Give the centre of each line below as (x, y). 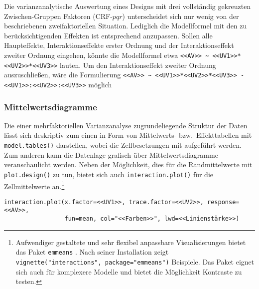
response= (223, 202)
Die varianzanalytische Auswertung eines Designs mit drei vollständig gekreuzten (128, 6)
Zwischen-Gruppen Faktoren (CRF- (58, 16)
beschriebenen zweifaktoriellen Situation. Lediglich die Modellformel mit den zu (126, 26)
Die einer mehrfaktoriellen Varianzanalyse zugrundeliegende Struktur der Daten (126, 125)
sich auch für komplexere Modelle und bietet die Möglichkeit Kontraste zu (129, 271)
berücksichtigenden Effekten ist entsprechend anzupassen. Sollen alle (108, 35)
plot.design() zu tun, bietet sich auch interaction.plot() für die (109, 174)
